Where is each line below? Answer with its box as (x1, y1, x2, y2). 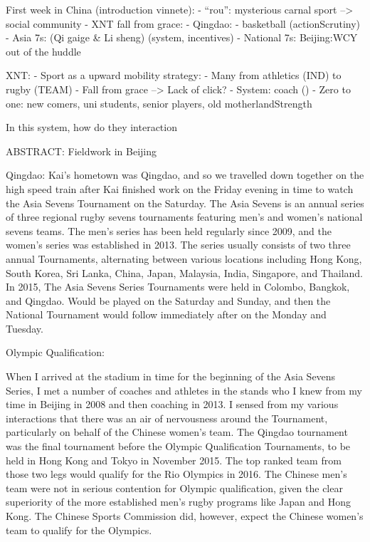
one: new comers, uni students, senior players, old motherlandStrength (6, 95, 312, 110)
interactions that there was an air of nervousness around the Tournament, (6, 410, 328, 425)
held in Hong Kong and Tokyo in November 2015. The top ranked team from (6, 452, 342, 467)
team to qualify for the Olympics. (6, 522, 152, 537)
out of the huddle (6, 43, 81, 58)
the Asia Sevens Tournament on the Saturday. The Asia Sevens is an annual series (6, 195, 364, 210)
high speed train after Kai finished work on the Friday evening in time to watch (6, 181, 354, 196)
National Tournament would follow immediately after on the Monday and (6, 307, 327, 322)
